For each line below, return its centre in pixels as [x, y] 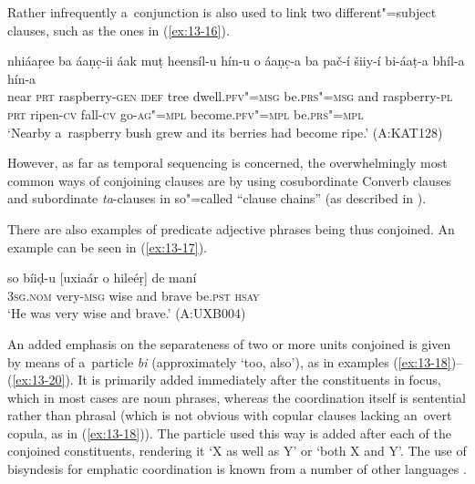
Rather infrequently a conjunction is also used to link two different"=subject [222, 12]
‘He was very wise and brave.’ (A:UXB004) [127, 313]
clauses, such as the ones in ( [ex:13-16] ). [119, 30]
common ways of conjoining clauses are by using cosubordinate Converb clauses [230, 180]
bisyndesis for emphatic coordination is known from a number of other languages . [237, 469]
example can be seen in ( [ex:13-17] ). [108, 247]
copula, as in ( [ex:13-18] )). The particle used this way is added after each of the [229, 433]
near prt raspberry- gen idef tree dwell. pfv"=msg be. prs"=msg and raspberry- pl [230, 96]
